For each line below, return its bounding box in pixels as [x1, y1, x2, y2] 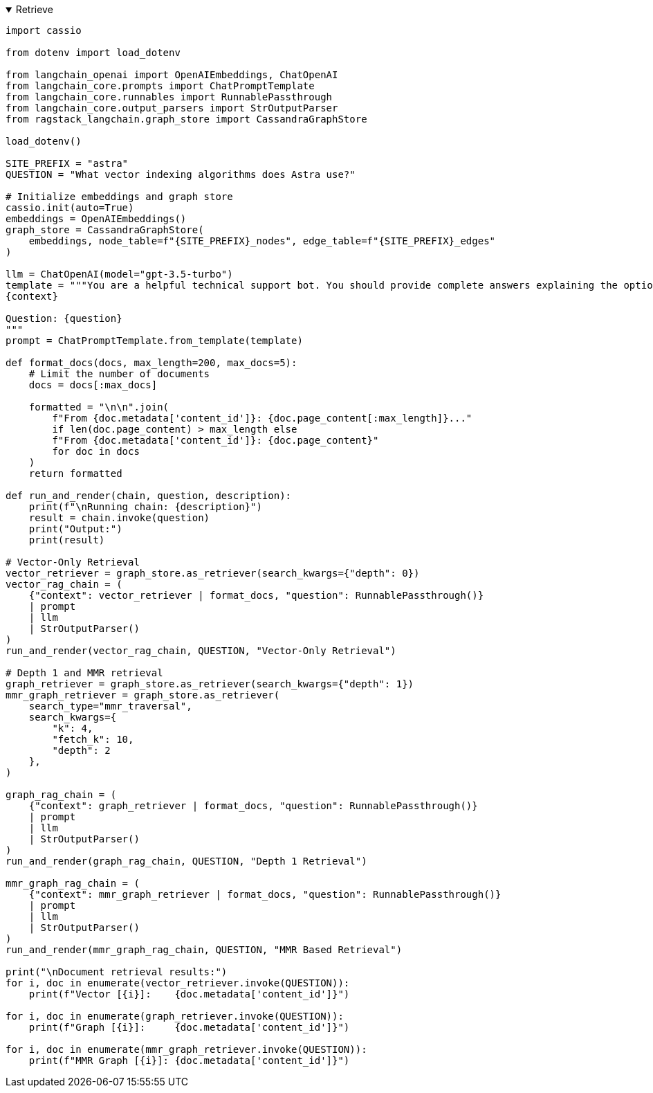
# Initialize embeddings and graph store [6, 191, 233, 202]
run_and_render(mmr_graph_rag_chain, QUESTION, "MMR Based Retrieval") [6, 944, 403, 955]
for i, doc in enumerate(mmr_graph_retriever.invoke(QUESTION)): [6, 1044, 367, 1055]
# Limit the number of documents [28, 368, 210, 379]
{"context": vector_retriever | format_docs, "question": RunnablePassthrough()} [28, 590, 484, 601]
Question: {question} [6, 313, 122, 324]
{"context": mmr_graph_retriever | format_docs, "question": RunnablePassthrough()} [28, 889, 502, 900]
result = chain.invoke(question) [28, 512, 210, 523]
